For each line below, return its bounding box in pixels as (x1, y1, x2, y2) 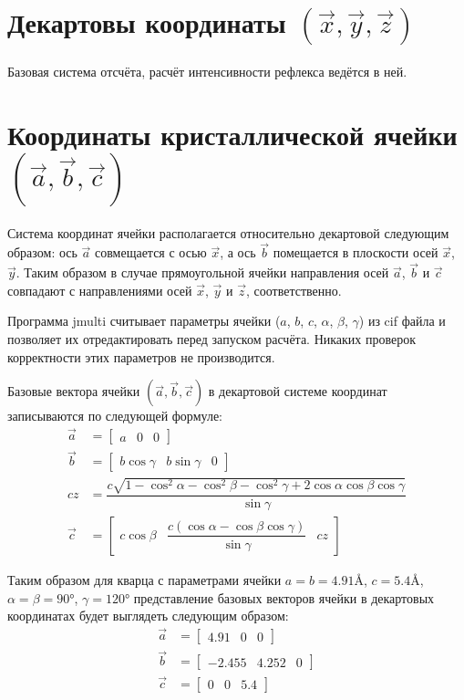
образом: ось (7, 243, 77, 262)
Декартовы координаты (7, 4, 286, 41)
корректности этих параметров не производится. (7, 347, 275, 366)
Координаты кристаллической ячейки (7, 115, 458, 152)
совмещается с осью (94, 243, 207, 262)
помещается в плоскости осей (273, 243, 438, 262)
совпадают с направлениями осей (7, 280, 192, 299)
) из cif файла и (358, 311, 446, 330)
